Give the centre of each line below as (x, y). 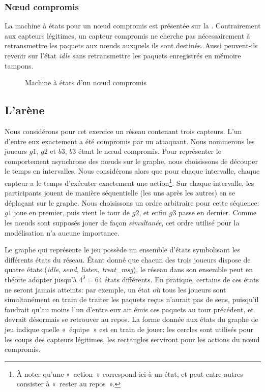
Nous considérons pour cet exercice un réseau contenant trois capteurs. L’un (123, 131)
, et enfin (153, 213)
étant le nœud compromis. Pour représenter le (150, 151)
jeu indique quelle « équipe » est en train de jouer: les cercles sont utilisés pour (129, 329)
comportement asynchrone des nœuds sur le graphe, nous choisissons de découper (131, 161)
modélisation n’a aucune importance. (62, 232)
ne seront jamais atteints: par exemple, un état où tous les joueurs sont (115, 289)
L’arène (25, 110)
